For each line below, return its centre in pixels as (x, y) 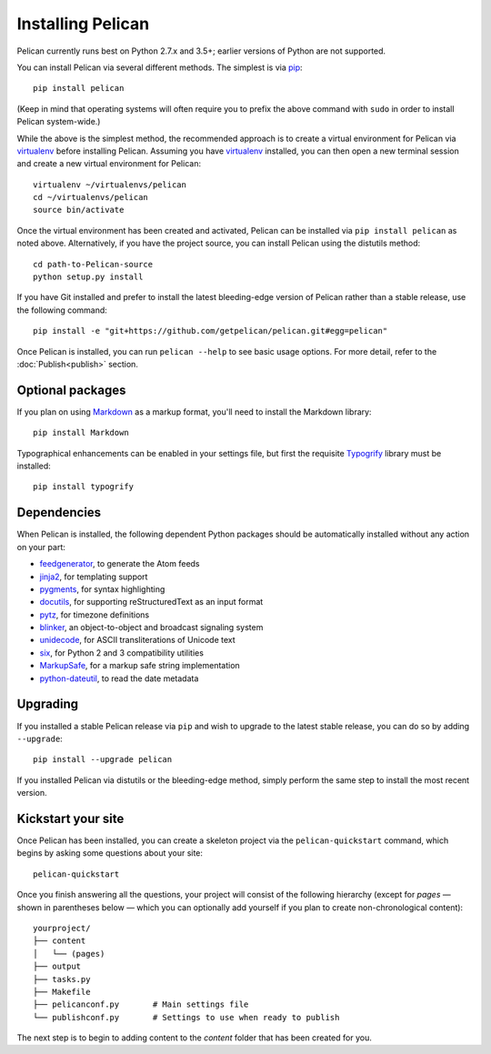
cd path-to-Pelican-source (93, 264)
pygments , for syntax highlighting (102, 589)
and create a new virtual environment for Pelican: (109, 164)
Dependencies (59, 512)
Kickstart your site (70, 818)
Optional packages (71, 390)
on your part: (41, 547)
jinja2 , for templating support (94, 577)
